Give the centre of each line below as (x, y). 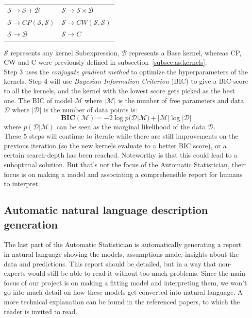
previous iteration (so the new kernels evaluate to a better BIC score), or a (115, 145)
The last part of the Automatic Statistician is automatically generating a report (123, 244)
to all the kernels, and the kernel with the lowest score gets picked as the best (119, 90)
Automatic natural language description (106, 210)
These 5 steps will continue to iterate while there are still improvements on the (121, 136)
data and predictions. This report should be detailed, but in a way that (110, 263)
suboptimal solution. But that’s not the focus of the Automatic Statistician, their (125, 165)
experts (15, 273)
